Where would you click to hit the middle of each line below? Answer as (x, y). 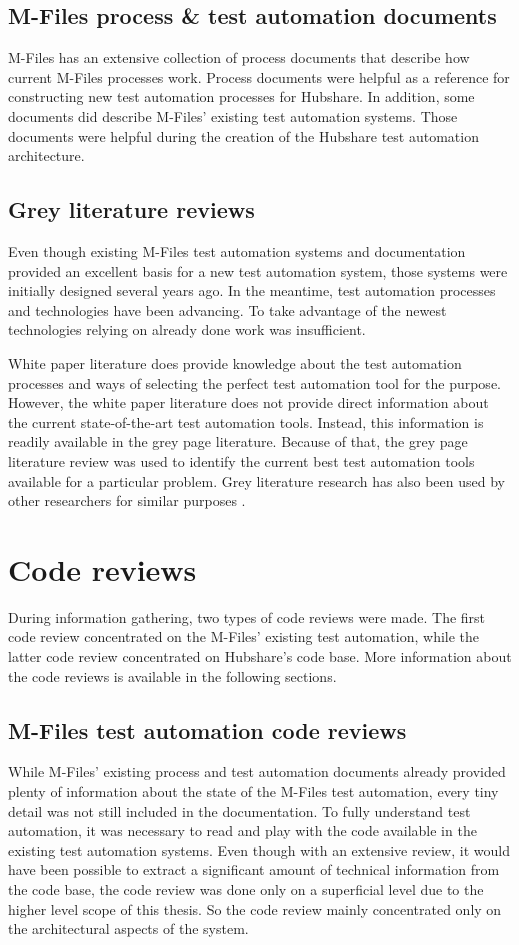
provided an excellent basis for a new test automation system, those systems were (258, 270)
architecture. (46, 155)
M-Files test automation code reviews (207, 729)
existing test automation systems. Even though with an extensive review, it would (259, 849)
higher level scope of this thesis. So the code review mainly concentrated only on (255, 908)
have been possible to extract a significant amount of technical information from (254, 869)
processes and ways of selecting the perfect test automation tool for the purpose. (254, 382)
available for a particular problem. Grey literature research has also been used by (256, 480)
